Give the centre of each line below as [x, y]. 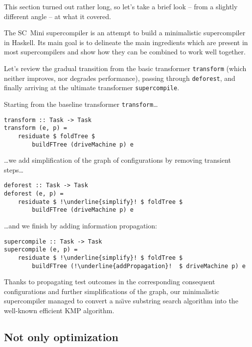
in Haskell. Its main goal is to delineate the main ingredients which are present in [126, 42]
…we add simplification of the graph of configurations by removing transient [118, 160]
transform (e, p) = [35, 128]
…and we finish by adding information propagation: [80, 226]
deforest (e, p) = [34, 194]
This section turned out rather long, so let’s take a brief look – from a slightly [121, 6]
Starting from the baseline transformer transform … [81, 104]
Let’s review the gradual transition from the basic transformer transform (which [125, 68]
